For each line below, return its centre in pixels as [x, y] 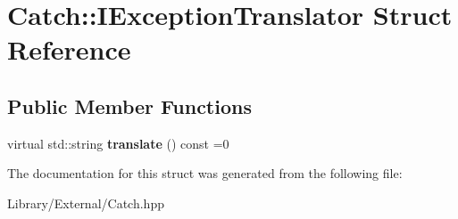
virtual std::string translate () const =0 [118, 143]
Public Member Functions [129, 105]
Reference [69, 49]
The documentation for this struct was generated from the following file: [205, 173]
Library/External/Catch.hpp [86, 203]
